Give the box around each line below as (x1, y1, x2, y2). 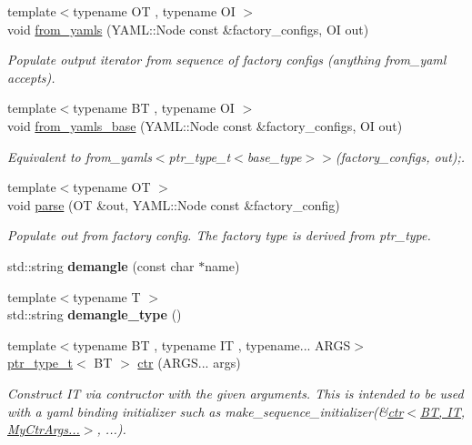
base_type (246, 147, 302, 166)
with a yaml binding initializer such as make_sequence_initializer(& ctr (7, 401, 404, 420)
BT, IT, (420, 401, 465, 420)
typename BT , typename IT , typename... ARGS (73, 335, 351, 354)
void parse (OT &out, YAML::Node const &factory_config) (7, 195, 340, 214)
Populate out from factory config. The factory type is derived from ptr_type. (7, 226, 431, 245)
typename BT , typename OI (73, 98, 235, 117)
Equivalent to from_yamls (7, 147, 152, 166)
